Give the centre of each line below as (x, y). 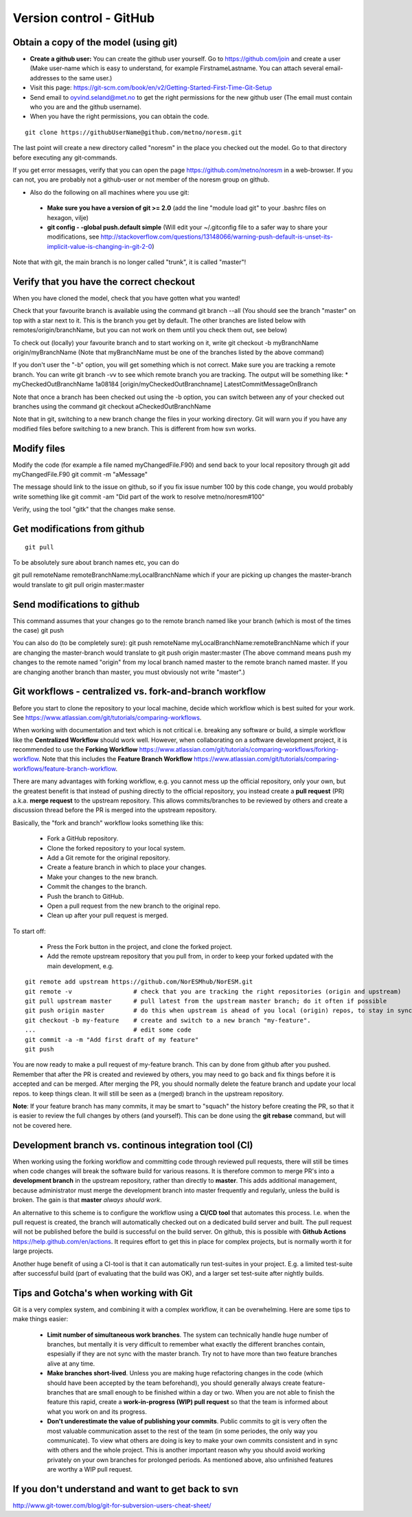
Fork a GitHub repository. (83, 838)
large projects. (33, 1251)
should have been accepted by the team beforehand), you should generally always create (174, 1383)
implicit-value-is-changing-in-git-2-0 (100, 246)
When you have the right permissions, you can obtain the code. (119, 116)
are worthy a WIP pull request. (90, 1470)
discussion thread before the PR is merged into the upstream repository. (115, 810)
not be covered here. (42, 1125)
